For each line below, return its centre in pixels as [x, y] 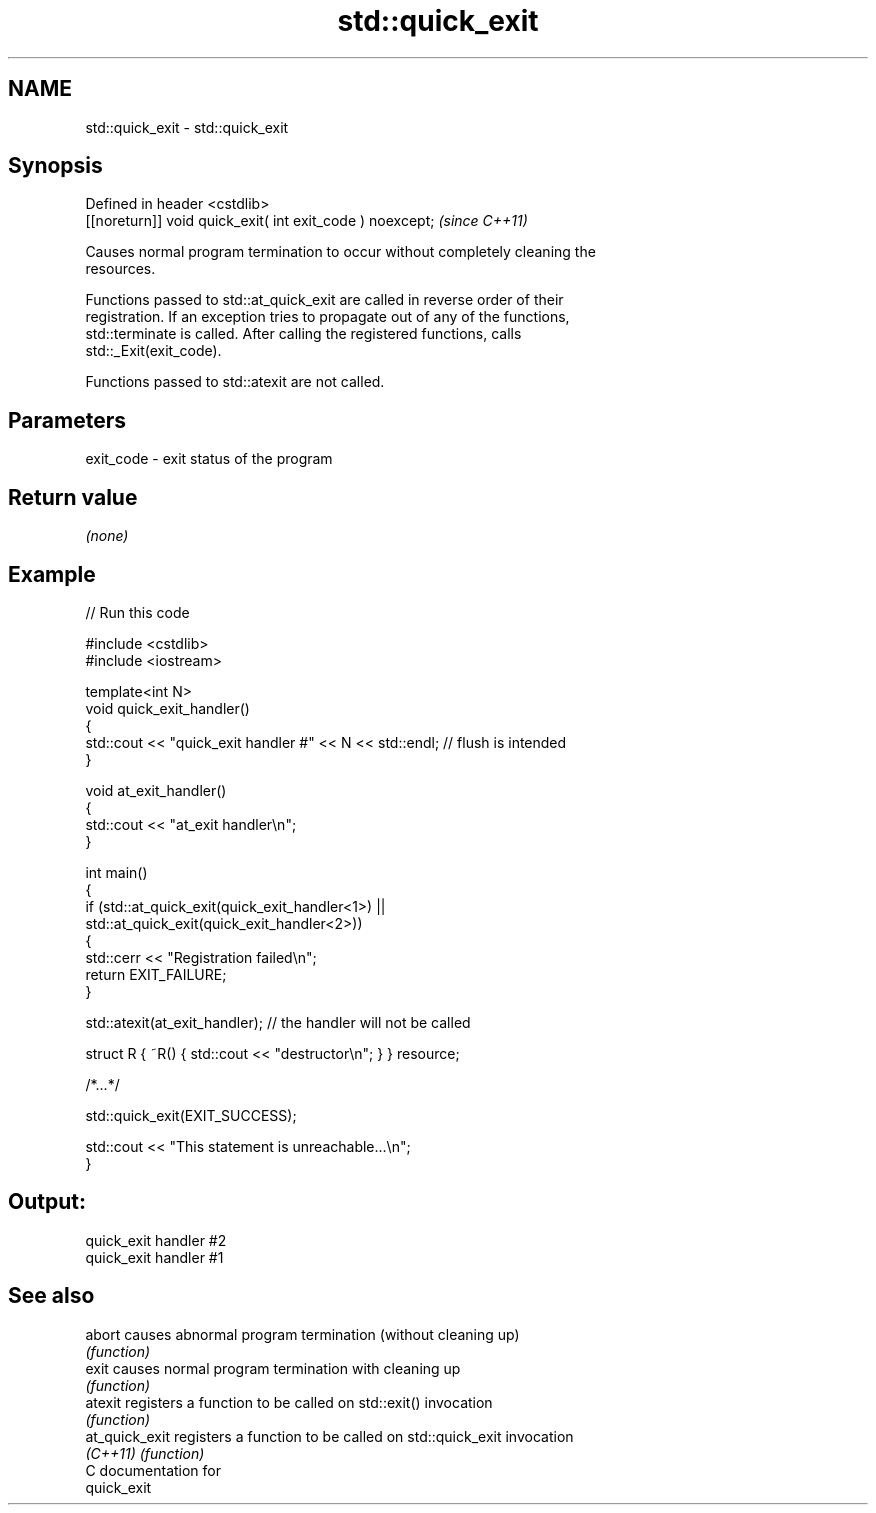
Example [52, 574]
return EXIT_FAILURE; [156, 974]
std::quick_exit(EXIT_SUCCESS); [191, 1115]
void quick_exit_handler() [167, 708]
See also [51, 1296]
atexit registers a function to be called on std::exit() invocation [289, 1402]
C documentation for [153, 1470]
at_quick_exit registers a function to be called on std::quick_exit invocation [329, 1436]
